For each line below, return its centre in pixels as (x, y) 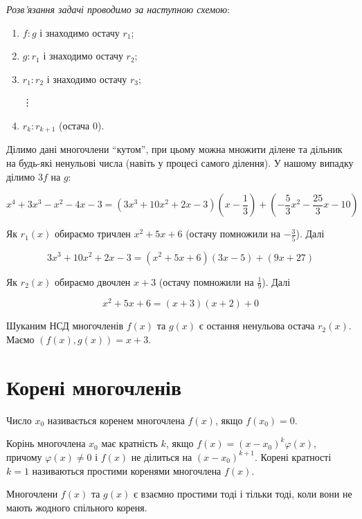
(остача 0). (82, 125)
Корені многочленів (94, 386)
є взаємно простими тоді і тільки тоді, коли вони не (243, 494)
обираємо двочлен (92, 281)
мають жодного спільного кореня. (77, 507)
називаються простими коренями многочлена (127, 470)
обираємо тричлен (92, 234)
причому (24, 456)
